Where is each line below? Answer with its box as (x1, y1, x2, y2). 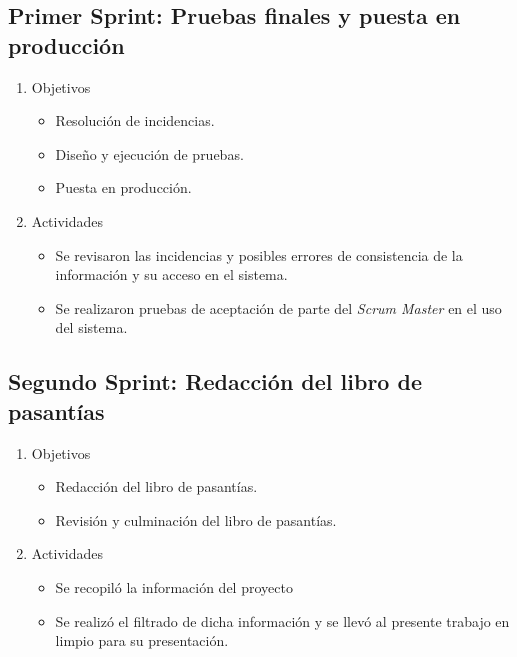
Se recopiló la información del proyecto (55, 576, 293, 597)
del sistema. (55, 317, 128, 338)
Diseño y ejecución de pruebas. (55, 143, 244, 164)
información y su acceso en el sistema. (55, 264, 288, 285)
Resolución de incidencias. (55, 110, 215, 131)
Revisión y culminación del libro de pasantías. (55, 509, 337, 530)
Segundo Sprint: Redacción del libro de (8, 366, 422, 397)
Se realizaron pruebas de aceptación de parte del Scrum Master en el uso (55, 297, 502, 318)
